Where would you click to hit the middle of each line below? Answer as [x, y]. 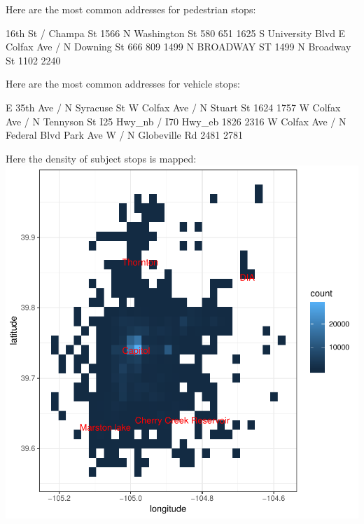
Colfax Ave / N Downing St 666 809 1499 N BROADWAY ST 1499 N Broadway [178, 47]
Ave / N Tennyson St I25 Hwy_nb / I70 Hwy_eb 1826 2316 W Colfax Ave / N [176, 121]
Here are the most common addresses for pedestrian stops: [131, 9]
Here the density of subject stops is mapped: [101, 158]
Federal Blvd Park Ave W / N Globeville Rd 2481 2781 [124, 135]
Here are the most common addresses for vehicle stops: [123, 84]
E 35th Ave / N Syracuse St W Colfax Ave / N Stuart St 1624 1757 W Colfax [173, 107]
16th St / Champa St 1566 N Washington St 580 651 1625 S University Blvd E [176, 33]
